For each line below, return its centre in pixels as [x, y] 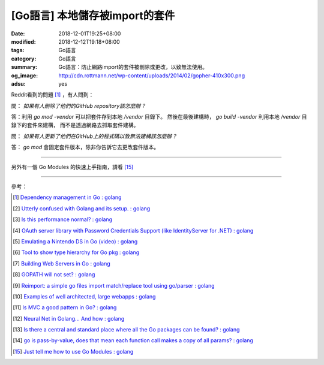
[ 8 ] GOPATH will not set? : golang [54, 274]
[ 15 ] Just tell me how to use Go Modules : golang [73, 351]
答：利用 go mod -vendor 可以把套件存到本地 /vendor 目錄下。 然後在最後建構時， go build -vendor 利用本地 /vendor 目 [159, 117]
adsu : [19, 83]
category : [24, 58]
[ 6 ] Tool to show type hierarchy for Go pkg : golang [76, 252]
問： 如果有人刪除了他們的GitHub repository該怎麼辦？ [79, 105]
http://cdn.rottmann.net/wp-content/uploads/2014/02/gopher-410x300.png [152, 76]
